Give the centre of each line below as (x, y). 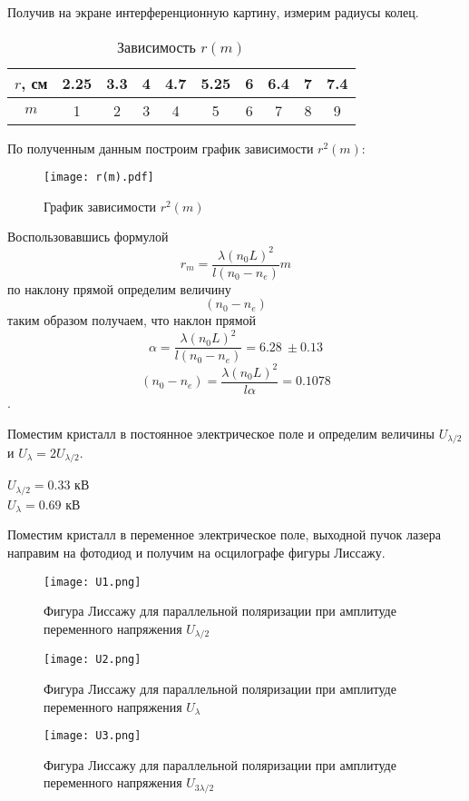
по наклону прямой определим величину (119, 288)
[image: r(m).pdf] (99, 178)
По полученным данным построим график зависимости (161, 148)
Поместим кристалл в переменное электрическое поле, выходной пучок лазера (225, 534)
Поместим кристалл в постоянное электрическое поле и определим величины (221, 433)
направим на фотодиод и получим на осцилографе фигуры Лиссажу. (196, 553)
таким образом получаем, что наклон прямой (132, 320)
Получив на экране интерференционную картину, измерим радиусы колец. (213, 12)
